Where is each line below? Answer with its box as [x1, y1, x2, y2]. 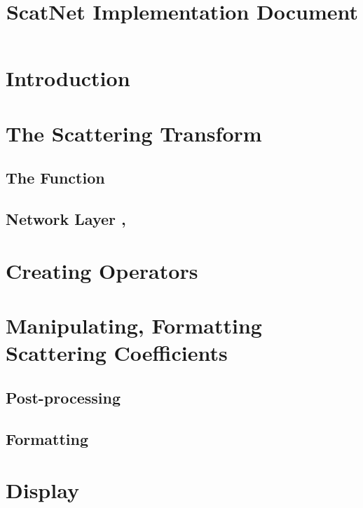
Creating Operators [6, 256, 198, 284]
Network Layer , [6, 208, 126, 230]
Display [6, 476, 79, 504]
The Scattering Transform [6, 118, 262, 147]
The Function [6, 167, 105, 188]
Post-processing [6, 386, 121, 408]
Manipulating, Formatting [6, 311, 262, 340]
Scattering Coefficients [6, 338, 228, 367]
